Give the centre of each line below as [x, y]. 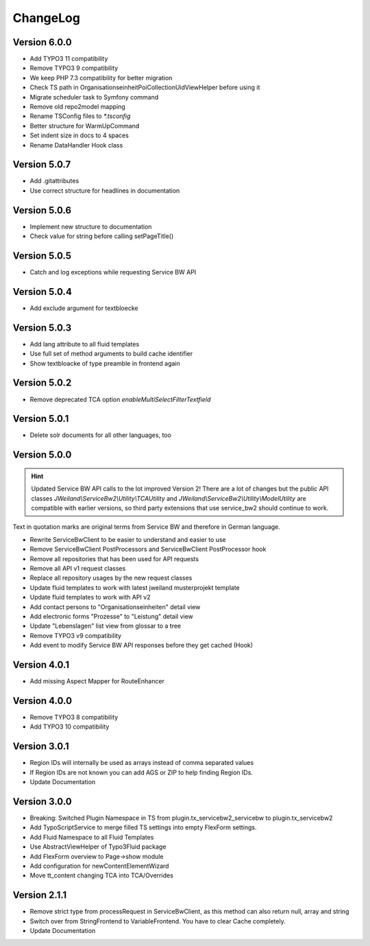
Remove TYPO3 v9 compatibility [76, 635]
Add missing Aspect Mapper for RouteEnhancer [97, 681]
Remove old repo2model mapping [78, 107]
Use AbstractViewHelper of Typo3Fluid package [98, 847]
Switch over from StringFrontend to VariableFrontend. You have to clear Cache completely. [158, 921]
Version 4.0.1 [41, 664]
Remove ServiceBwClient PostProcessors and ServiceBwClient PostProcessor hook [148, 549]
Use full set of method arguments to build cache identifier [111, 354]
